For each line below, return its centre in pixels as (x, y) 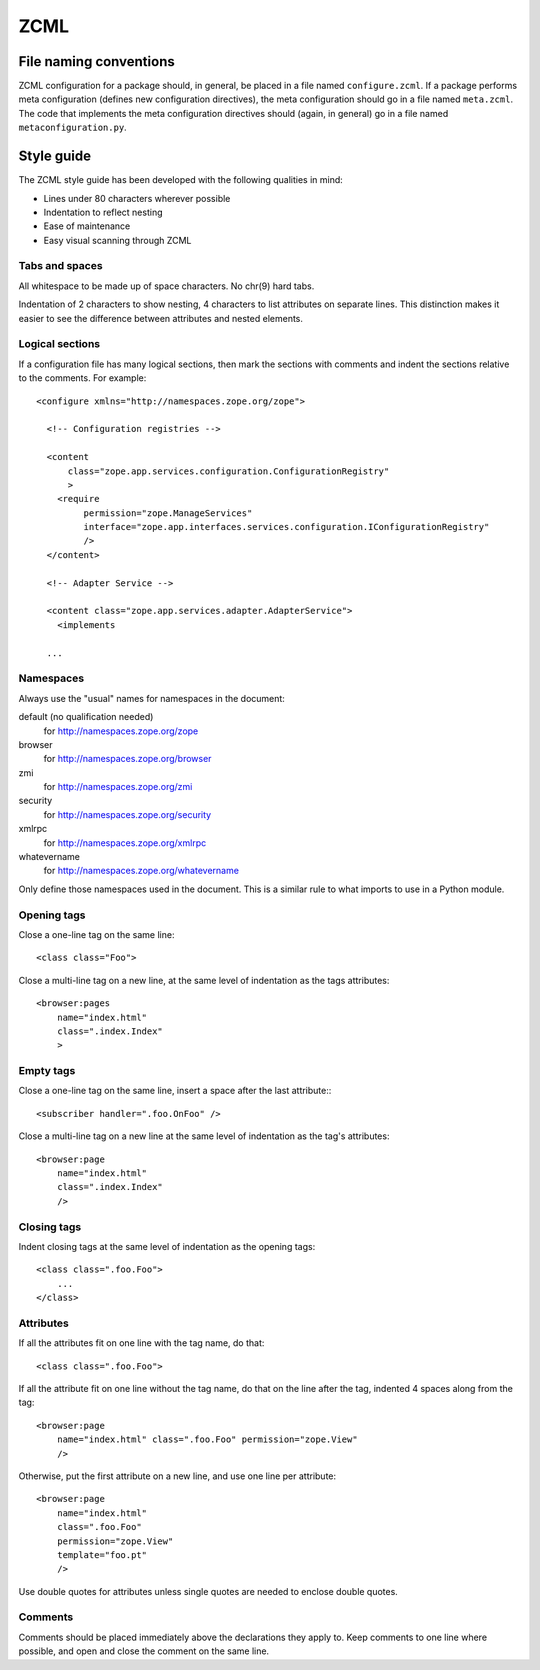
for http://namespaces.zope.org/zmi (118, 787)
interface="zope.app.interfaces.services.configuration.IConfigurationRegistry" (286, 527)
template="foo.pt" (102, 1554)
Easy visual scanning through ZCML (117, 240)
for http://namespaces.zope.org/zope (121, 731)
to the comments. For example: (82, 378)
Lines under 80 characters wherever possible (137, 198)
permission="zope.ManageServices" (168, 513)
